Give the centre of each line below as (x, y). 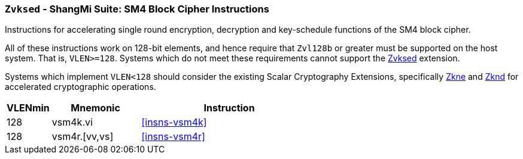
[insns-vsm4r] (173, 137)
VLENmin (28, 108)
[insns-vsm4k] (174, 122)
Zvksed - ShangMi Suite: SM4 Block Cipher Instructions (137, 9)
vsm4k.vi (72, 122)
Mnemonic (95, 108)
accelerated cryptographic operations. (80, 87)
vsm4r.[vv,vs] (83, 137)
